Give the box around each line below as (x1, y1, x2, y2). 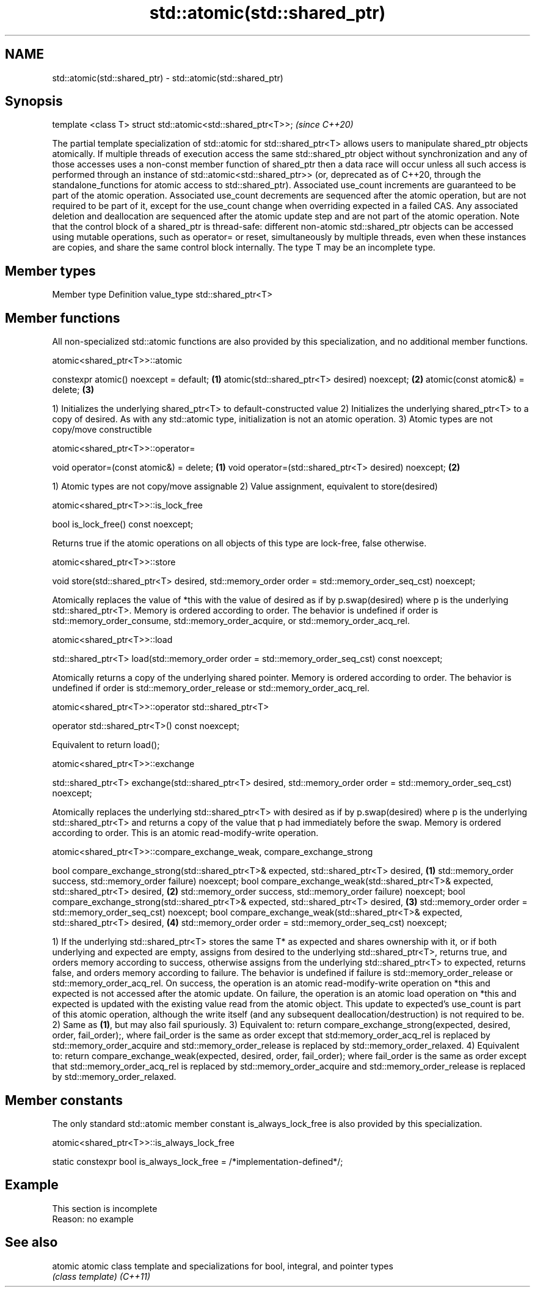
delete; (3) (52, 384, 95, 395)
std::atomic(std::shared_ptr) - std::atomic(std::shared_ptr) (52, 72, 283, 83)
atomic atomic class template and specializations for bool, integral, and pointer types (52, 1260, 393, 1271)
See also (5, 1235, 58, 1250)
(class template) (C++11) (52, 1271, 151, 1282)
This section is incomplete (52, 1203, 158, 1214)
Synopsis (5, 94, 63, 109)
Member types (5, 263, 96, 279)
